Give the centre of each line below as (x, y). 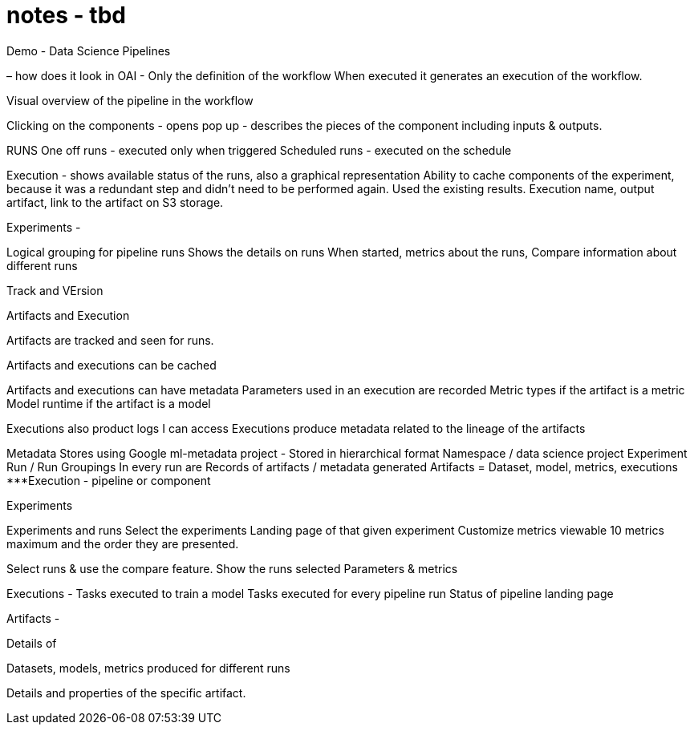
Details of (32, 643)
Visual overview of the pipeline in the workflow (130, 100)
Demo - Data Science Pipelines (89, 50)
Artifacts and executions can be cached (112, 365)
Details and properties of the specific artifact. (126, 693)
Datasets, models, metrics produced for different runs (148, 668)
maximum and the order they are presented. (123, 543)
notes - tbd (66, 15)
